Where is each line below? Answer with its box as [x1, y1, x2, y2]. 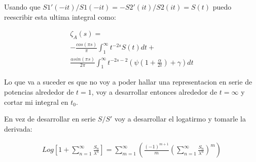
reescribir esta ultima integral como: [4, 11, 116, 22]
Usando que [4, 2, 41, 12]
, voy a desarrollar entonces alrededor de [91, 86, 217, 97]
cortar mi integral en [4, 96, 68, 107]
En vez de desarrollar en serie [4, 113, 96, 124]
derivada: [4, 123, 32, 134]
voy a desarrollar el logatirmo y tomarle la [115, 113, 246, 124]
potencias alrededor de [4, 86, 74, 97]
